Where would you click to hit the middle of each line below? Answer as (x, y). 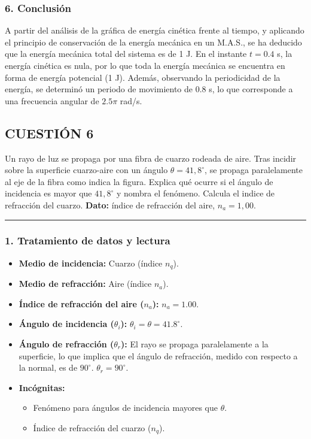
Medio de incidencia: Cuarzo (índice (91, 263)
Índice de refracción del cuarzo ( (92, 427)
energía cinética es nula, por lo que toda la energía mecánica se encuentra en (145, 65)
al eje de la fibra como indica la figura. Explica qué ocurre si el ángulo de (139, 181)
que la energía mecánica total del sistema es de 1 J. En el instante (126, 54)
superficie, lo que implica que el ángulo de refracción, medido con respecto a (158, 355)
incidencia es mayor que (48, 193)
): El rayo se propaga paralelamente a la (195, 344)
